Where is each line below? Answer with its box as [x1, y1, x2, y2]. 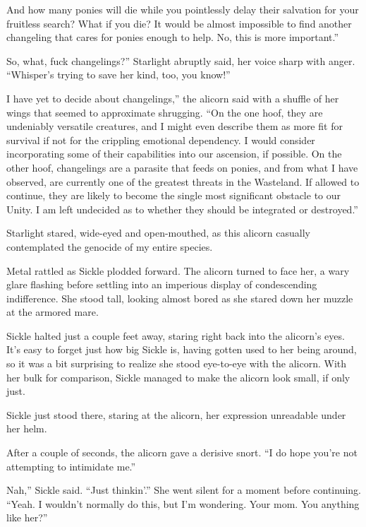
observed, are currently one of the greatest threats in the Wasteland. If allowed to [6, 174, 360, 189]
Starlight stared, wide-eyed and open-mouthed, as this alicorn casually [6, 225, 310, 240]
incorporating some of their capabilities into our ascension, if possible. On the [6, 146, 342, 161]
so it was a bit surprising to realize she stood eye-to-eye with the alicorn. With [6, 356, 347, 371]
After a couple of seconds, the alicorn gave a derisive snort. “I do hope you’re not [6, 445, 358, 460]
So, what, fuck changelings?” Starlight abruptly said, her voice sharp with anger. [6, 53, 355, 68]
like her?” [6, 510, 48, 525]
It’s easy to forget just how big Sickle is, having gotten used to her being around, [6, 342, 357, 357]
